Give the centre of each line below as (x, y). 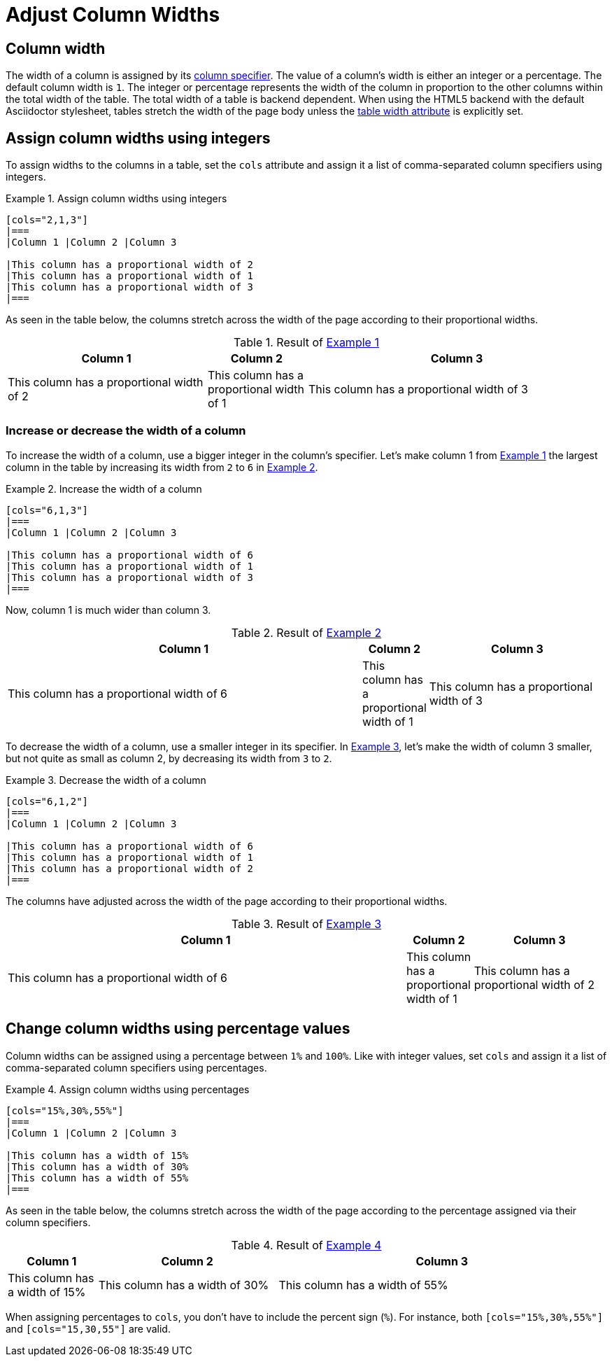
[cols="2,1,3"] (47, 220)
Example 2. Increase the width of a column (104, 489)
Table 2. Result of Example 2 (306, 632)
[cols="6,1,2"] (47, 801)
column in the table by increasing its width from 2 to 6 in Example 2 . (162, 467)
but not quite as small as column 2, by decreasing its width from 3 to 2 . (169, 758)
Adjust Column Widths (113, 15)
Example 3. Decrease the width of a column (106, 780)
